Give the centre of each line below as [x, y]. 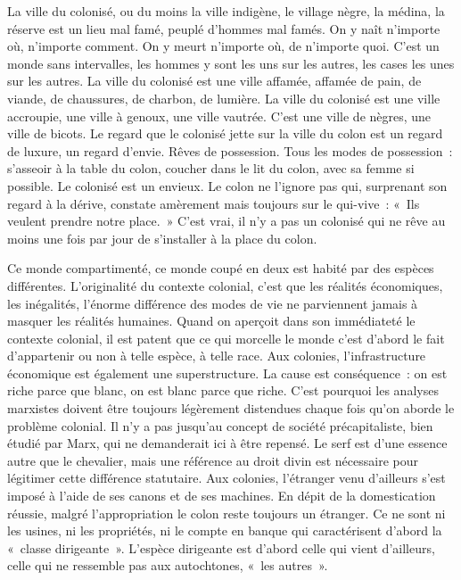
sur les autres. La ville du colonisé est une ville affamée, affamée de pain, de [214, 81]
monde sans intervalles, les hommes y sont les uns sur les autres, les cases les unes [231, 63]
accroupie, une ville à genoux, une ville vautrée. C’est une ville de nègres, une [219, 116]
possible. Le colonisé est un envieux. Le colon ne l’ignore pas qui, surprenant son [227, 185]
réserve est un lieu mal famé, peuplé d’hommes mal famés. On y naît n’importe [224, 28]
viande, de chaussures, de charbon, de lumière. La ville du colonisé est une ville [224, 98]
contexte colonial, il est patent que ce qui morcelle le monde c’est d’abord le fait [226, 338]
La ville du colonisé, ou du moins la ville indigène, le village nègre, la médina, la [226, 11]
